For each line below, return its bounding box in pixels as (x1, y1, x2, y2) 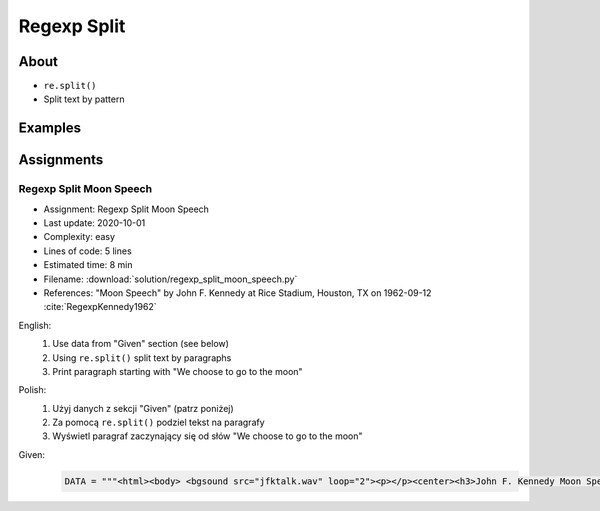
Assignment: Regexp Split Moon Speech (43, 203, 210, 215)
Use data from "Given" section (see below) (52, 338, 230, 350)
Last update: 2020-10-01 (43, 217, 146, 229)
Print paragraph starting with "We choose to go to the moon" (52, 365, 304, 377)
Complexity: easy (43, 231, 115, 243)
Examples (18, 120, 82, 137)
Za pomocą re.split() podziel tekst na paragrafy (52, 416, 265, 429)
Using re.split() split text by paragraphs (52, 351, 232, 364)
